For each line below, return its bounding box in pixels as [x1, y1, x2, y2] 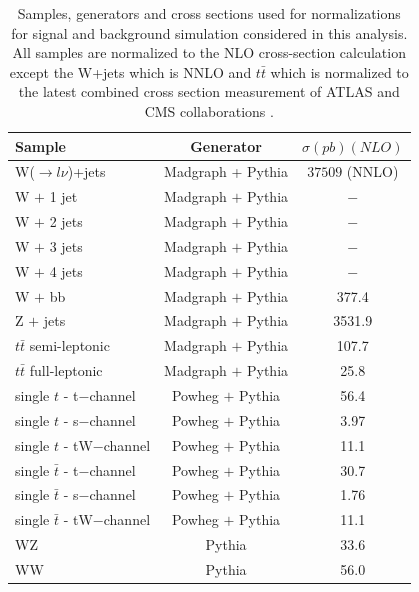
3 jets [49, 235, 83, 256]
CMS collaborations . [144, 100, 274, 121]
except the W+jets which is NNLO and [9, 61, 252, 82]
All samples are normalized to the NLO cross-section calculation [12, 42, 406, 63]
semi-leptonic [29, 335, 110, 356]
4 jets [49, 260, 83, 281]
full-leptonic [29, 360, 103, 381]
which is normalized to [270, 61, 409, 82]
